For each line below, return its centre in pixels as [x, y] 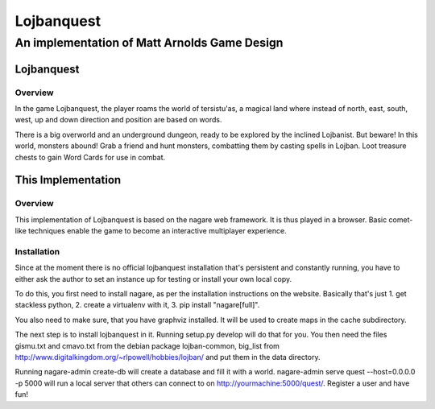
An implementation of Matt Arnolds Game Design [149, 43]
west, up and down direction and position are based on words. [118, 120]
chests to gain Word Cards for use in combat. [90, 157]
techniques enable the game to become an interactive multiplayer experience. [157, 231]
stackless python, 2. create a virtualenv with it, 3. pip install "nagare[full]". [137, 305]
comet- [401, 219]
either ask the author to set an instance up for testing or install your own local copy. [153, 279]
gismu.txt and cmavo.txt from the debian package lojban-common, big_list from [147, 345]
